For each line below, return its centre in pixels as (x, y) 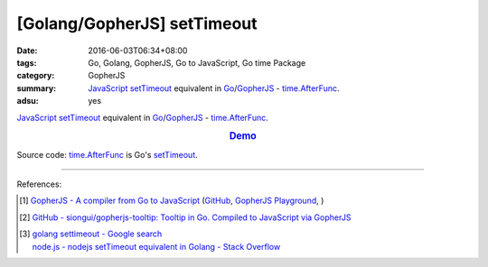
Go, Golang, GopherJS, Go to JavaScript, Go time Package (197, 62)
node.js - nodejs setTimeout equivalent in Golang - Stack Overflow (156, 246)
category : (36, 76)
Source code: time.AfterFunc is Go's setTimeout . (107, 154)
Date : (27, 51)
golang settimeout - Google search (97, 234)
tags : (27, 62)
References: (39, 184)
